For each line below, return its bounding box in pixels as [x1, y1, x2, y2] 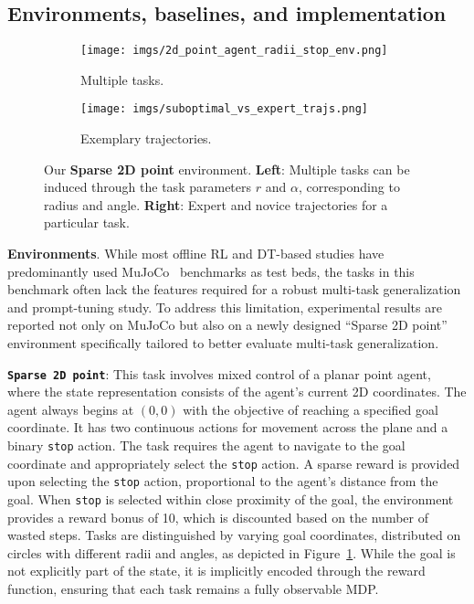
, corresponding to [298, 177, 400, 196]
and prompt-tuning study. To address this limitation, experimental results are [7, 297, 442, 316]
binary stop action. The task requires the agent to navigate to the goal [7, 436, 406, 455]
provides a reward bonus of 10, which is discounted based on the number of [7, 507, 428, 526]
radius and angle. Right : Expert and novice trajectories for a [44, 195, 388, 214]
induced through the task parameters [44, 177, 252, 196]
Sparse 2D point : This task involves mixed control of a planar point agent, [7, 364, 431, 383]
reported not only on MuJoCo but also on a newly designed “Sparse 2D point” [7, 315, 448, 334]
